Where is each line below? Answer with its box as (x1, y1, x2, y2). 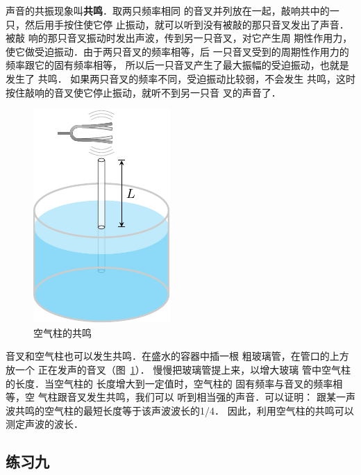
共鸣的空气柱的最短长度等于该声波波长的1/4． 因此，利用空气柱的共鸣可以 (15, 403, 354, 417)
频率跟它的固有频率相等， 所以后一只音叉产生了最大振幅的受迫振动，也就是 (6, 58, 349, 72)
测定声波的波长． (6, 417, 83, 431)
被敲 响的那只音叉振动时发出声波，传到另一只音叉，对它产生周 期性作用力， (6, 31, 353, 45)
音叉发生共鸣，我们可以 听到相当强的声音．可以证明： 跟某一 (67, 390, 346, 404)
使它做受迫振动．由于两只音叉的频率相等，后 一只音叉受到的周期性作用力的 (6, 44, 349, 58)
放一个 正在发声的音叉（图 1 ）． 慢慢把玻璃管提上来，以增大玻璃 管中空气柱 (6, 362, 351, 376)
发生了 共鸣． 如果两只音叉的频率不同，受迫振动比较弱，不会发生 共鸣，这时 (6, 71, 355, 85)
